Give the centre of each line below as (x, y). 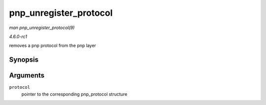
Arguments (27, 76)
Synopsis (24, 60)
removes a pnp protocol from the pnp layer (52, 46)
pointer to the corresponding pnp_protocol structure (74, 94)
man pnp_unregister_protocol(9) (42, 28)
